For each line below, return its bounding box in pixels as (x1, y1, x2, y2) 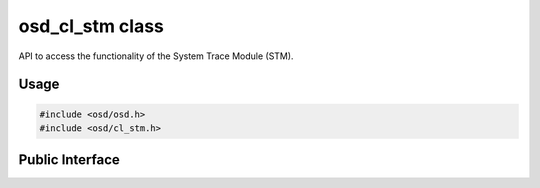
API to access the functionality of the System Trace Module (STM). (18, 50, 294, 62)
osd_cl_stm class (18, 15, 165, 37)
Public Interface (18, 151, 120, 169)
